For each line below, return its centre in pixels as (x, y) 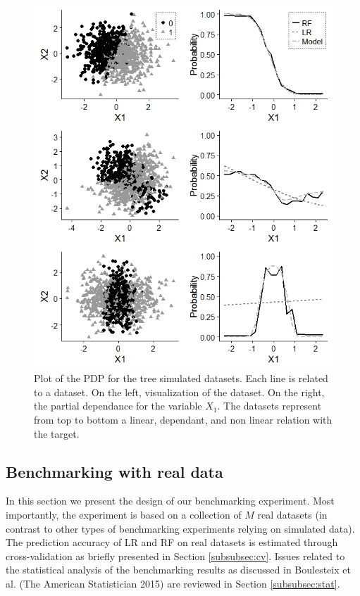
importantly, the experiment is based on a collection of (124, 514)
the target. (57, 433)
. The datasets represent (269, 406)
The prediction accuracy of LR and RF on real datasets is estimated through (172, 542)
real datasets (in (292, 514)
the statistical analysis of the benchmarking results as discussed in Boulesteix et (178, 570)
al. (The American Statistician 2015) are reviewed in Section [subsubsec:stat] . (173, 583)
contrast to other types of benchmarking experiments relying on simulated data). (180, 528)
